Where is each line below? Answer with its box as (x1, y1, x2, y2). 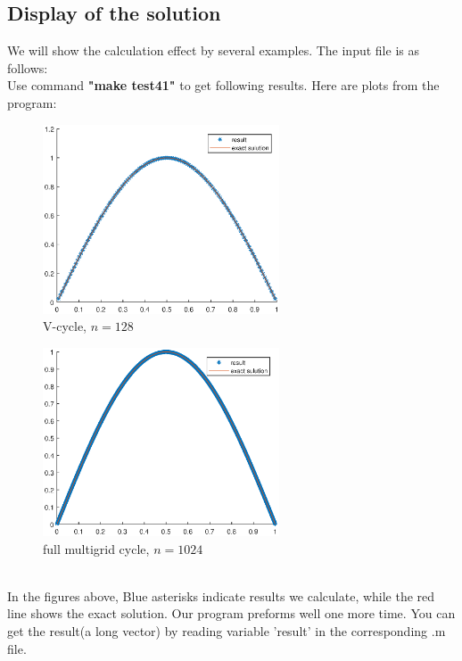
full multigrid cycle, (43, 539, 150, 558)
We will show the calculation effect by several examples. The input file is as (7, 41, 419, 60)
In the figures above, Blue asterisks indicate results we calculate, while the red (7, 586, 435, 605)
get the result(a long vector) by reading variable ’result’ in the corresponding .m (7, 622, 446, 640)
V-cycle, (43, 317, 87, 335)
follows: (7, 58, 48, 77)
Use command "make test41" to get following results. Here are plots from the (7, 76, 440, 95)
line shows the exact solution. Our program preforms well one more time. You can (7, 604, 456, 623)
